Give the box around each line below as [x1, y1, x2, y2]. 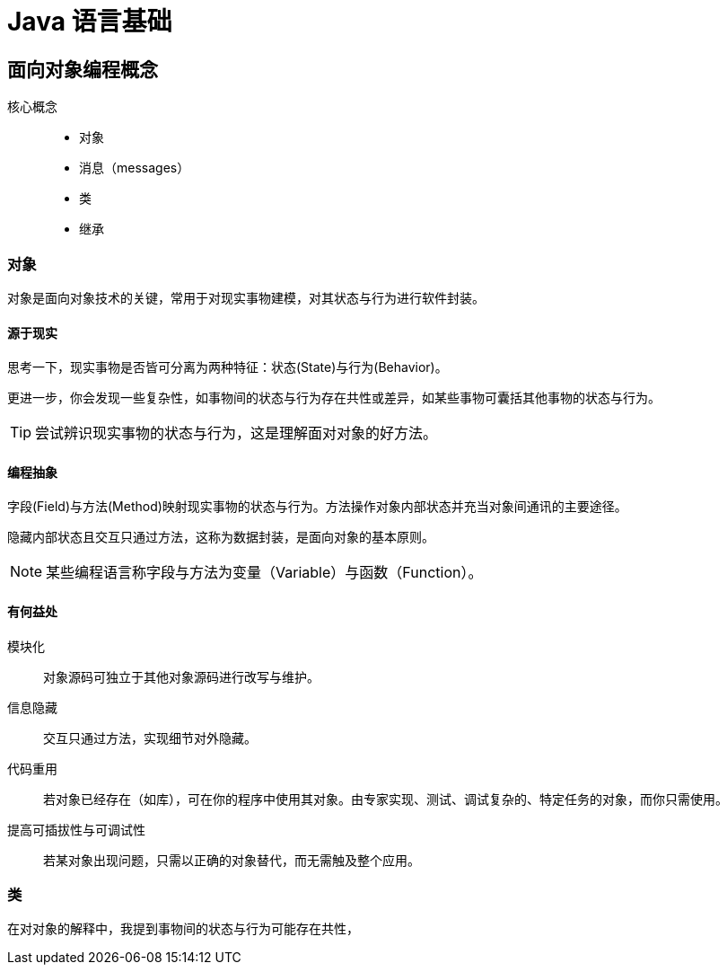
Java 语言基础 [7, 6, 172, 37]
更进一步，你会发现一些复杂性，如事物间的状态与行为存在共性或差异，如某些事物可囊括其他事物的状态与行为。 [7, 390, 661, 406]
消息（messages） [79, 160, 190, 176]
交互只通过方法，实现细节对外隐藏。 [43, 729, 257, 746]
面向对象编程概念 [7, 57, 158, 81]
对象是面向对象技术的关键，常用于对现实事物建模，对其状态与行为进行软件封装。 [7, 289, 485, 305]
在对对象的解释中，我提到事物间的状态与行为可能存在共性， [7, 921, 359, 937]
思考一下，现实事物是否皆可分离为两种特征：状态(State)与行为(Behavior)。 [7, 359, 448, 376]
